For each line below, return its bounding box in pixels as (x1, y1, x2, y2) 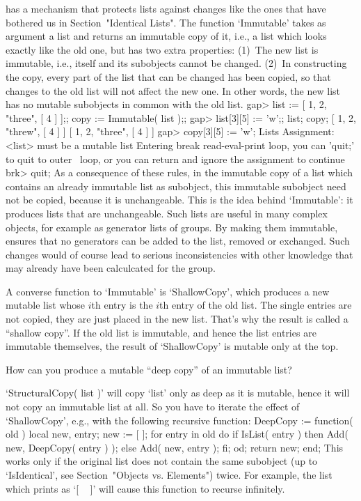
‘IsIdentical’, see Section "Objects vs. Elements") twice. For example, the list (6, 468, 332, 481)
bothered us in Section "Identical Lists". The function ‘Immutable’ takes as (6, 15, 326, 29)
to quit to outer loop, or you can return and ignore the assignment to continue (6, 151, 345, 166)
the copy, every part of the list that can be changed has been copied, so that (6, 69, 331, 84)
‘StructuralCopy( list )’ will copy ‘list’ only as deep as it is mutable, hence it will (6, 385, 350, 400)
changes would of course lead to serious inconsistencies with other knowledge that (6, 247, 353, 261)
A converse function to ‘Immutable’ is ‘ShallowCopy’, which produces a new (6, 284, 330, 298)
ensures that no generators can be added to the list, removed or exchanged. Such (6, 233, 350, 248)
